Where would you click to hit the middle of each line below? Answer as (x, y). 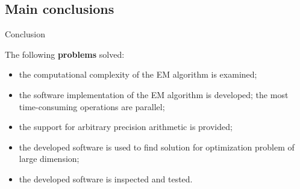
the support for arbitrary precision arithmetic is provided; (126, 127)
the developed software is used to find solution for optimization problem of (157, 147)
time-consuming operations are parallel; (92, 106)
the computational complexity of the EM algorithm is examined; (138, 74)
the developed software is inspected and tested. (106, 178)
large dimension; (49, 159)
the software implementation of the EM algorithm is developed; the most (154, 94)
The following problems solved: (65, 54)
